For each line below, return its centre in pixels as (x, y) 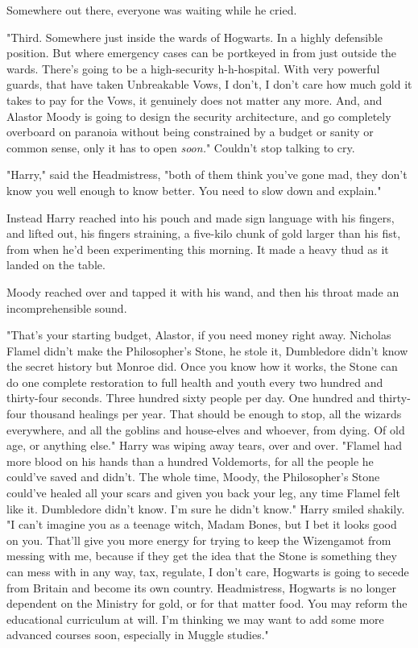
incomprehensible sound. (67, 307)
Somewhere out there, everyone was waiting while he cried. (152, 10)
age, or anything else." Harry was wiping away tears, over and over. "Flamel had (204, 445)
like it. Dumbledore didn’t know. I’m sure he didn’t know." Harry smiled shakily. (206, 508)
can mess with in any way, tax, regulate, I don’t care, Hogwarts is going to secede (208, 571)
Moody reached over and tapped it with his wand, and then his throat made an (203, 291)
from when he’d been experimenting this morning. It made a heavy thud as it (198, 249)
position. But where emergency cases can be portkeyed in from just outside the (202, 53)
